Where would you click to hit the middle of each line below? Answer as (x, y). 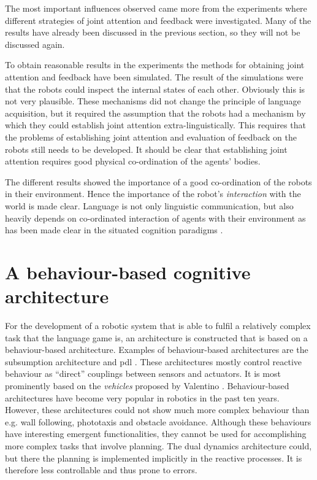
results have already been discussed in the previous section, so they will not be (153, 32)
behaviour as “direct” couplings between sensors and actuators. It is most (143, 374)
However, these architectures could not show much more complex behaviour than (157, 410)
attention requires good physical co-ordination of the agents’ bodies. (133, 161)
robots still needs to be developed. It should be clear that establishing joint (146, 149)
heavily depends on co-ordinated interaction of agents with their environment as (155, 218)
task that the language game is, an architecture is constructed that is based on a (156, 337)
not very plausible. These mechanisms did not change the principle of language (153, 101)
